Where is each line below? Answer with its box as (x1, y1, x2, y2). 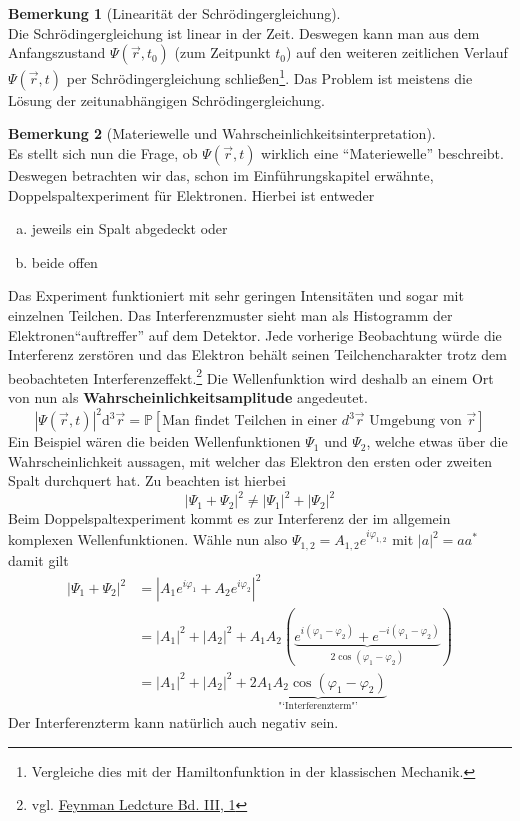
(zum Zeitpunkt (174, 42, 271, 63)
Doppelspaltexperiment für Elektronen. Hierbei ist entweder (8, 184, 375, 205)
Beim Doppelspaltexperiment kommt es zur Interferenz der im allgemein (8, 508, 451, 529)
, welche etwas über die (366, 431, 508, 452)
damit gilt (8, 549, 69, 570)
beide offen (31, 251, 98, 272)
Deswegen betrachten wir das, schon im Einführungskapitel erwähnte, (8, 165, 434, 186)
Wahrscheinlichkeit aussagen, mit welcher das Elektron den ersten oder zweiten (8, 450, 493, 471)
